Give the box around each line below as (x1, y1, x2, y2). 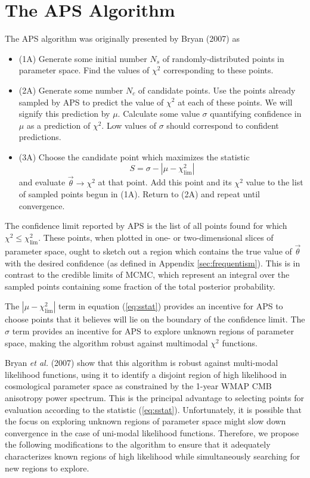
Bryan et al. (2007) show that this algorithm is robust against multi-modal (5, 356, 278, 369)
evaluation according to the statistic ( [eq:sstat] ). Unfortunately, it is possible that (5, 403, 302, 415)
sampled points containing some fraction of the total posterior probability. (5, 280, 275, 292)
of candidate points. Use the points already (138, 83, 296, 96)
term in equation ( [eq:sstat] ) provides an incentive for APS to (58, 300, 283, 312)
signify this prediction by (18, 107, 110, 120)
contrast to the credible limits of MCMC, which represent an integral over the (5, 268, 290, 281)
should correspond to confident (166, 119, 279, 131)
